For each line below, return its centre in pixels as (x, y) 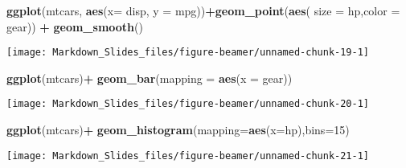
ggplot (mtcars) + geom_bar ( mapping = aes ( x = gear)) (150, 78)
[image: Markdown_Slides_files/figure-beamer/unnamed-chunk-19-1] (188, 53)
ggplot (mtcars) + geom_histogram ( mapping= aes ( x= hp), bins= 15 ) (178, 130)
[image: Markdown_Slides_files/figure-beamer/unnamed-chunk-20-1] (188, 104)
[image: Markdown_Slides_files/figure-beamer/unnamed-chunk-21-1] (188, 156)
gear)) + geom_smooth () (75, 26)
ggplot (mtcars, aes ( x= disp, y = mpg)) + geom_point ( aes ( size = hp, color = (203, 10)
